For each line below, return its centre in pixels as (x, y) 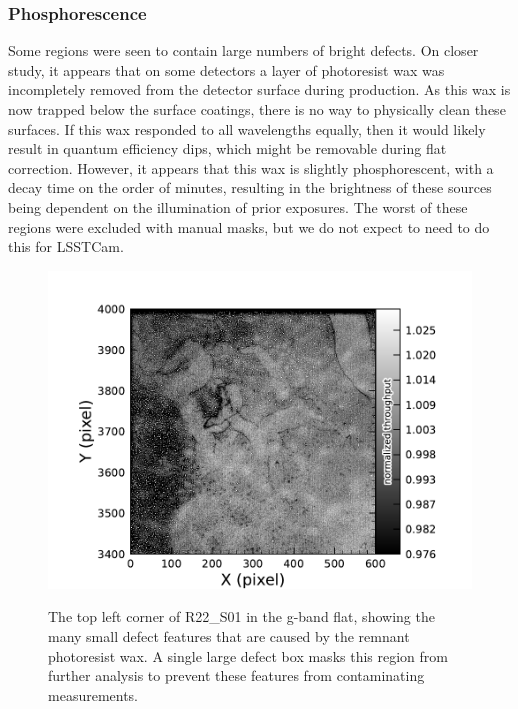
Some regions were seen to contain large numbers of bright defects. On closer (243, 50)
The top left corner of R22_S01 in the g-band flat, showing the (241, 616)
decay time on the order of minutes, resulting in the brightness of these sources (250, 187)
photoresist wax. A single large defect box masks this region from (248, 655)
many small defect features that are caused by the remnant (229, 635)
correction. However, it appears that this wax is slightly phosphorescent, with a (251, 167)
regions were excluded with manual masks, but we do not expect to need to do (249, 226)
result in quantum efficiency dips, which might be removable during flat (227, 148)
